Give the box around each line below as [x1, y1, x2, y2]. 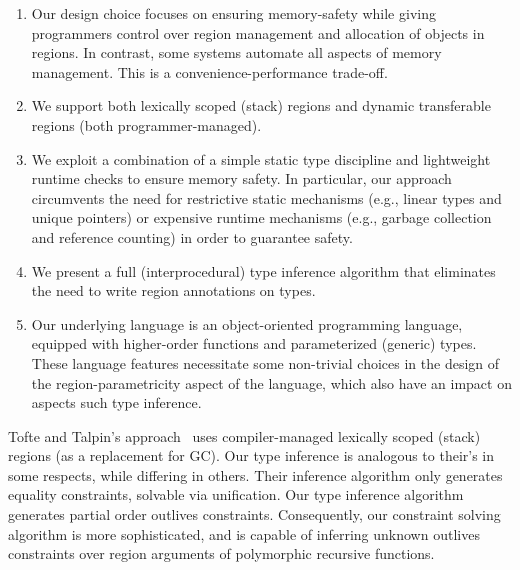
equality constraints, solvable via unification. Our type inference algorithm [8, 484, 464, 505]
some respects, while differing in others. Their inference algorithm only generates [8, 464, 503, 485]
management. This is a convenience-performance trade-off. [31, 61, 388, 82]
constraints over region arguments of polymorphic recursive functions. [8, 543, 435, 564]
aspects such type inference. [31, 392, 202, 413]
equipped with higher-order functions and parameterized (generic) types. [31, 333, 477, 354]
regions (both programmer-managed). [31, 114, 262, 135]
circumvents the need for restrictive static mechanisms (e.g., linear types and [31, 187, 502, 208]
